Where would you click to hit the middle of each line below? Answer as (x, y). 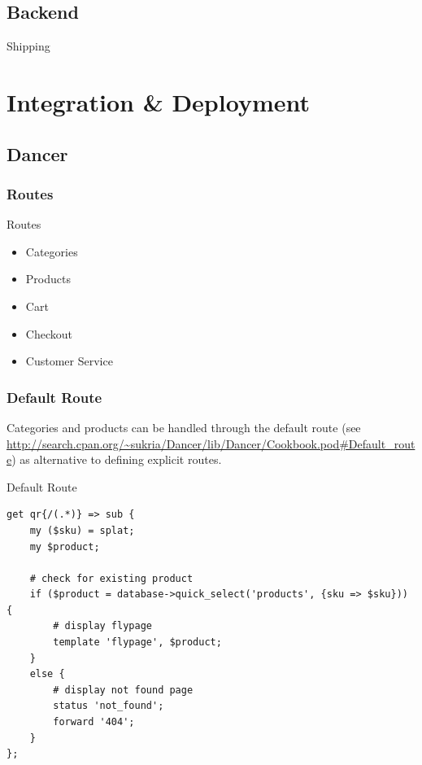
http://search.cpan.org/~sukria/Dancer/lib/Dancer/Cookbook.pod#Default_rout (211, 443)
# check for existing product (111, 578)
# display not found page (123, 690)
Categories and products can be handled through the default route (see (184, 427)
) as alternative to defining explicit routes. (117, 459)
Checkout (49, 333)
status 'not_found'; (109, 706)
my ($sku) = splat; (82, 530)
